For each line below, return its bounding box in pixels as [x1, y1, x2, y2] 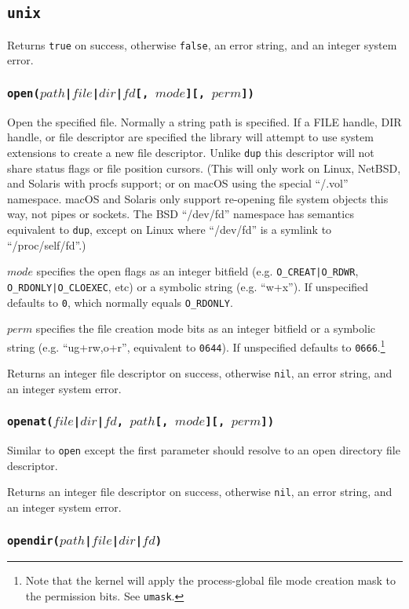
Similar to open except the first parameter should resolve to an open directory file [7, 442, 400, 458]
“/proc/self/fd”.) [7, 236, 86, 253]
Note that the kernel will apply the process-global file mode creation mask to [25, 572, 396, 589]
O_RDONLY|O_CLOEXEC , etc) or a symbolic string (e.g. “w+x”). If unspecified [7, 278, 369, 294]
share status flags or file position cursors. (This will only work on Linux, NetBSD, [7, 159, 401, 176]
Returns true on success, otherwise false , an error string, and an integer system [7, 36, 397, 53]
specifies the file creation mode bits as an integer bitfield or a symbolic [35, 320, 376, 337]
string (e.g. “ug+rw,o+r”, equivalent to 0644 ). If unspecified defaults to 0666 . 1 [7, 336, 385, 355]
